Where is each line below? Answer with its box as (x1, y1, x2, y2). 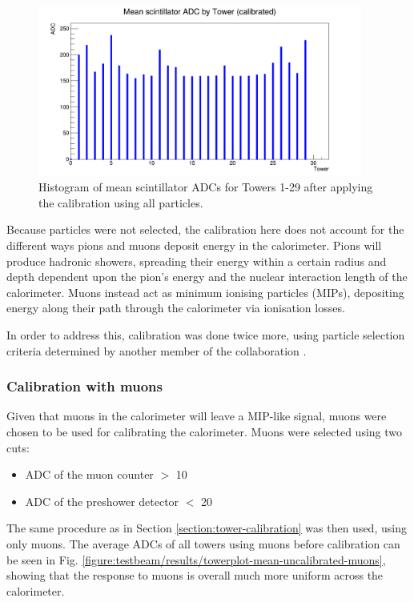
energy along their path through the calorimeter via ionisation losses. (6, 299, 345, 316)
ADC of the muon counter (25, 466, 154, 483)
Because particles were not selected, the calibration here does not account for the (6, 221, 404, 238)
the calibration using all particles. (38, 194, 203, 211)
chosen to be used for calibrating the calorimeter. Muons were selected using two (6, 423, 403, 439)
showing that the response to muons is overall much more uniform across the (6, 567, 384, 584)
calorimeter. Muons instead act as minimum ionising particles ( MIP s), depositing (6, 283, 404, 300)
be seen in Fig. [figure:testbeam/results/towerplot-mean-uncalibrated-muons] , (6, 551, 386, 568)
